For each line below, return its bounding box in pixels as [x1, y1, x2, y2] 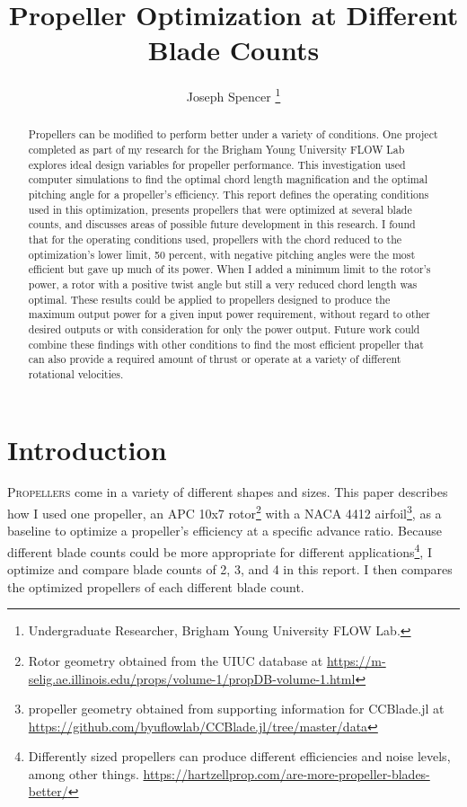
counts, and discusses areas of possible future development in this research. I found [28, 217, 416, 232]
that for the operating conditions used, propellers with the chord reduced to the [28, 231, 402, 246]
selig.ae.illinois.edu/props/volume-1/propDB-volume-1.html [28, 669, 356, 687]
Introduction [7, 430, 167, 467]
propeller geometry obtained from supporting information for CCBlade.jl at [28, 699, 445, 718]
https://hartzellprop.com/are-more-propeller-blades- [143, 764, 430, 783]
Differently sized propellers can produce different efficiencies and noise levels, [28, 747, 451, 766]
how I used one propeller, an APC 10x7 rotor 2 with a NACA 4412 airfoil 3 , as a [7, 501, 442, 522]
